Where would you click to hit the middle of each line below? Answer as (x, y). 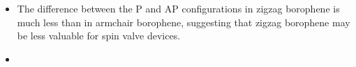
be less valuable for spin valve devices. (99, 36)
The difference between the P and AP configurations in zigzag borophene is (178, 8)
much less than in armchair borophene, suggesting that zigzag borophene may (184, 22)
